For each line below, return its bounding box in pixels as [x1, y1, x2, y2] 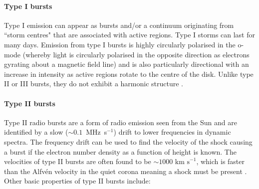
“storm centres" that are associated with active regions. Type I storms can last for [4, 29, 256, 40]
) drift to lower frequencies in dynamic [113, 127, 231, 137]
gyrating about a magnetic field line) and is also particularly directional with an [4, 59, 249, 69]
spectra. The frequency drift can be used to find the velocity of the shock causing [4, 136, 253, 147]
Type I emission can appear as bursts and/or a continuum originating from [4, 19, 234, 30]
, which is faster [196, 156, 245, 167]
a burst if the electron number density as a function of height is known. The [4, 146, 237, 157]
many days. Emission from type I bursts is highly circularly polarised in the [4, 39, 236, 49]
